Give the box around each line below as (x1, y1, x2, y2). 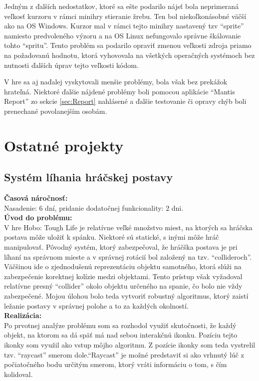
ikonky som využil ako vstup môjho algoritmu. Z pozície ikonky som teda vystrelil (4, 340, 256, 350)
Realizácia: (4, 310, 42, 321)
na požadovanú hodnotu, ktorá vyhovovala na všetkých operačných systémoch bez (4, 49, 255, 60)
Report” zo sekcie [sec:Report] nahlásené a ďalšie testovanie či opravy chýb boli (4, 96, 247, 106)
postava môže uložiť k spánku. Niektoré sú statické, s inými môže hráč (4, 232, 219, 242)
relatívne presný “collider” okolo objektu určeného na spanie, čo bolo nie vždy (4, 281, 243, 291)
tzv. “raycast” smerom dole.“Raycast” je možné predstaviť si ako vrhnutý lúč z (4, 349, 244, 360)
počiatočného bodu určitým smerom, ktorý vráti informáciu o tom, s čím (4, 359, 227, 370)
